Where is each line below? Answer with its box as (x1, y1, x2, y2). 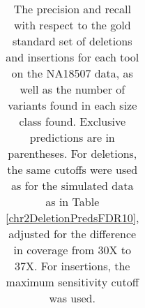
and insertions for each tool (6, 49, 139, 65)
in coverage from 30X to (13, 242, 132, 258)
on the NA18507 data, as (11, 65, 133, 81)
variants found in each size (8, 97, 137, 113)
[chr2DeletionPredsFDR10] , (6, 210, 139, 226)
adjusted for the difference (8, 226, 137, 242)
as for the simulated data (11, 177, 134, 193)
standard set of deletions (13, 33, 132, 49)
